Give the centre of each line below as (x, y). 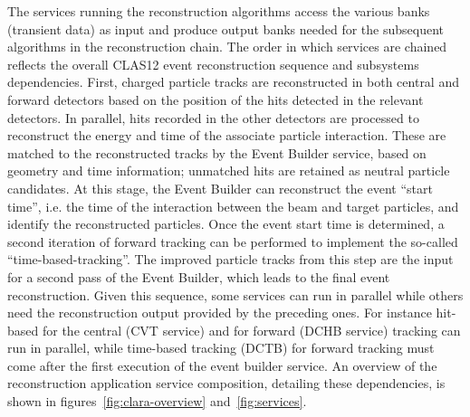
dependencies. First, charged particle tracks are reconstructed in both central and (233, 82)
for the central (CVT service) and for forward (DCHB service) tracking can (251, 330)
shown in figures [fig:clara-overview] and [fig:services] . (157, 401)
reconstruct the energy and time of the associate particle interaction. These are (227, 135)
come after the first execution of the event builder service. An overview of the (222, 365)
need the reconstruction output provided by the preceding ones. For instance (220, 313)
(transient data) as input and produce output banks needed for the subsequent (226, 28)
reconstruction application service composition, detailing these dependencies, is (226, 383)
